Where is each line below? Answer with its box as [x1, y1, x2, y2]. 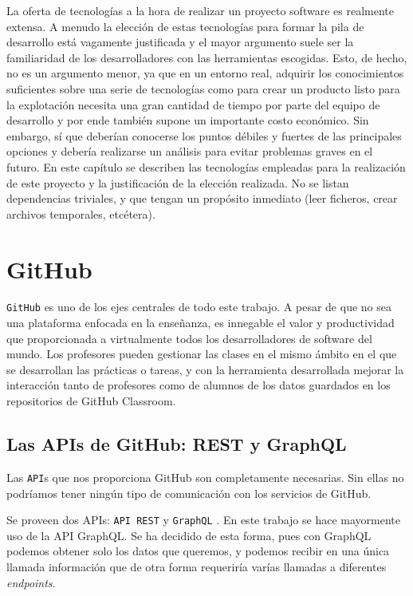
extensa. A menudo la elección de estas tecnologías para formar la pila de [6, 18, 364, 34]
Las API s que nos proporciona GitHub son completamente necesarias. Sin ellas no [6, 468, 404, 485]
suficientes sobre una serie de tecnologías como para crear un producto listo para [6, 80, 400, 97]
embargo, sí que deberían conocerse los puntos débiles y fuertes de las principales [6, 127, 402, 144]
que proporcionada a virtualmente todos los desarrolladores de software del [6, 330, 372, 346]
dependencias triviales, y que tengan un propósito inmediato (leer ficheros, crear [6, 190, 398, 207]
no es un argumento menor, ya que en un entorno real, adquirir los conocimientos [6, 65, 404, 81]
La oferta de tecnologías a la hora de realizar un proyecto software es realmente [6, 2, 394, 18]
